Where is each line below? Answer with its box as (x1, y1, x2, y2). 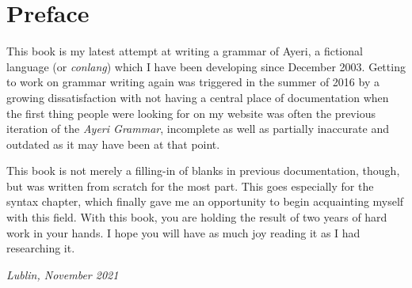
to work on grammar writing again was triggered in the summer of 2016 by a (6, 74, 380, 90)
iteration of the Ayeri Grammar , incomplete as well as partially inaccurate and (6, 120, 389, 137)
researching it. (6, 240, 75, 256)
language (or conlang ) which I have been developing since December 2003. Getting (6, 58, 406, 74)
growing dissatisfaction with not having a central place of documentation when (6, 89, 389, 105)
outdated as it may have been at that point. (6, 135, 220, 152)
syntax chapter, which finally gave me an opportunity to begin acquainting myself (6, 193, 404, 210)
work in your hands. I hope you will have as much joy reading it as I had (6, 224, 360, 241)
